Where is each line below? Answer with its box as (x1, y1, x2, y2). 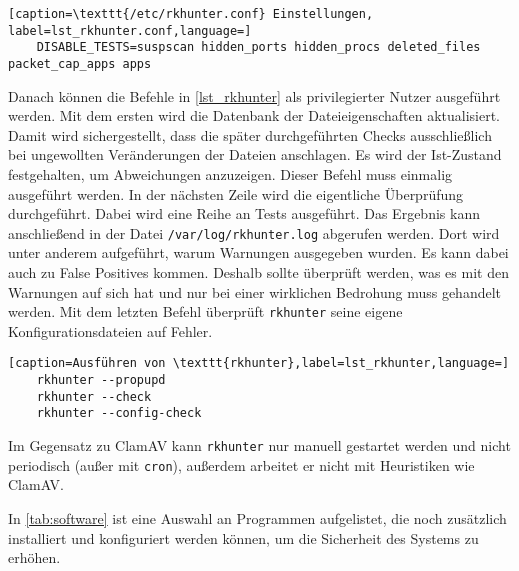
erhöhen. (8, 547, 61, 568)
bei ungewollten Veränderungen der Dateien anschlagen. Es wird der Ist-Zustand (8, 144, 502, 165)
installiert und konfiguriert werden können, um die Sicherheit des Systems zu (8, 527, 479, 548)
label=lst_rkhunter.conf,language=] (8, 23, 252, 38)
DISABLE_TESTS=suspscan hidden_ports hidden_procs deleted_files (36, 40, 481, 55)
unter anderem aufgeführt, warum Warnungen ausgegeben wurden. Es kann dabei (8, 242, 509, 263)
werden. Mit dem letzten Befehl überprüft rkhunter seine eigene (8, 301, 403, 322)
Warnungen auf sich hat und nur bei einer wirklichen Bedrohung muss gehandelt (8, 281, 502, 302)
